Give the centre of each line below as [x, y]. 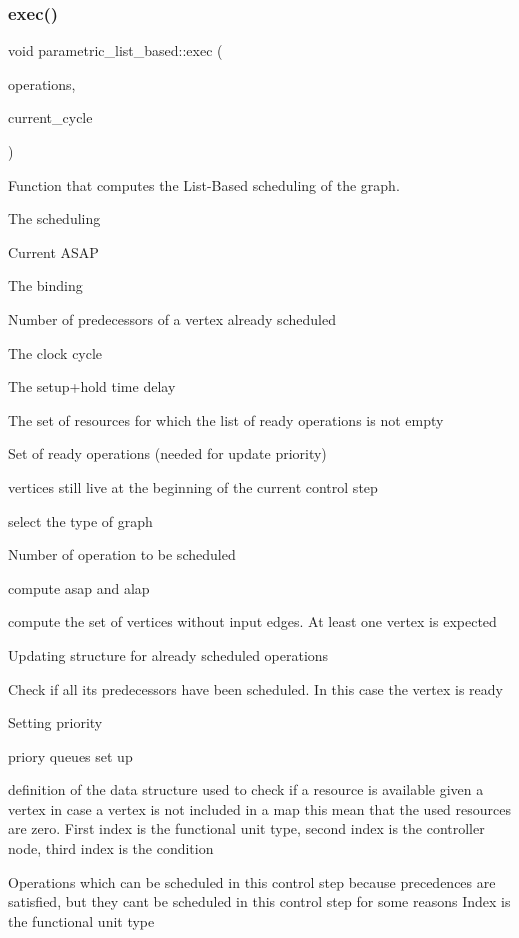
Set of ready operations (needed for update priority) [167, 453]
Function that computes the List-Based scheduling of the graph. [204, 184]
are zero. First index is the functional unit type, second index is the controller [246, 828]
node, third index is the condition [111, 848]
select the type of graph [80, 520]
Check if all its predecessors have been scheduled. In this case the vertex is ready [255, 688]
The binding [45, 285]
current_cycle [50, 117]
